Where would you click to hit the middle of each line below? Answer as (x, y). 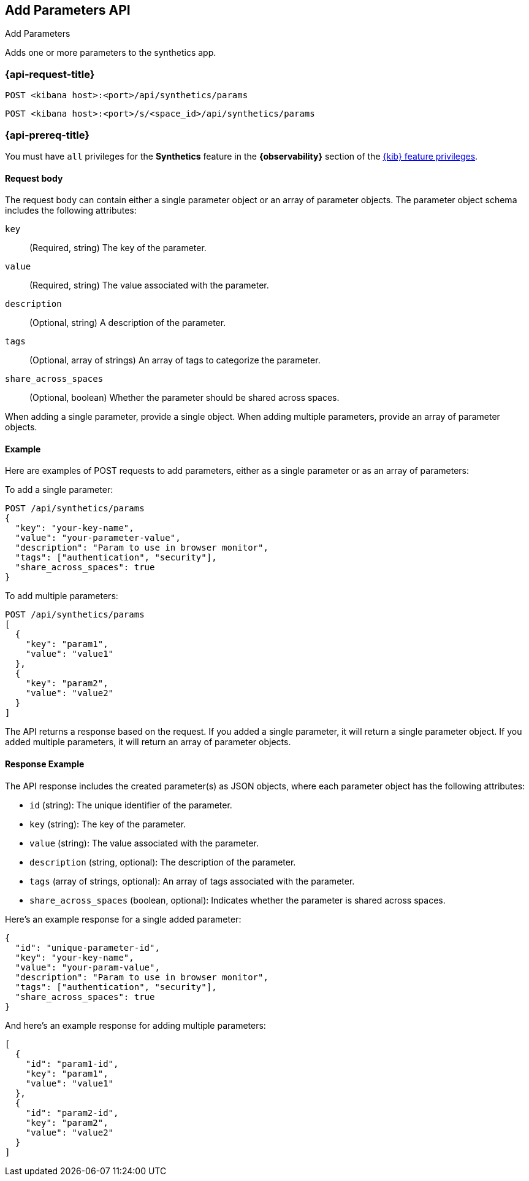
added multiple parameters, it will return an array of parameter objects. (148, 742)
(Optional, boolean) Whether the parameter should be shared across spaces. (185, 398)
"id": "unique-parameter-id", (87, 947)
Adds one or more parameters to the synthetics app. (111, 53)
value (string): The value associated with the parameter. (144, 843)
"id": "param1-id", (72, 1063)
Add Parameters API (68, 10)
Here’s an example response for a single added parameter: (123, 919)
